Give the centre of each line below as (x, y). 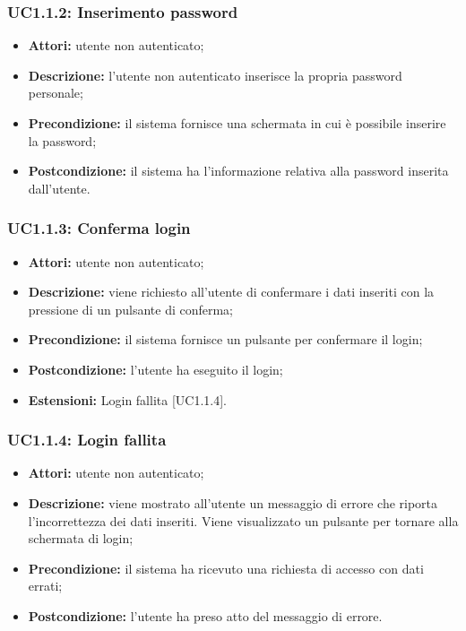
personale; (56, 93)
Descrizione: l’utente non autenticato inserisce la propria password (215, 75)
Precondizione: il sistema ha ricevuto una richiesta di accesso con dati (226, 568)
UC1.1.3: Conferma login (99, 228)
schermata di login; (81, 538)
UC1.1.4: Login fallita (87, 440)
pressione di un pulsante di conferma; (131, 309)
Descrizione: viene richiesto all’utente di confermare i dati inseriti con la (231, 292)
